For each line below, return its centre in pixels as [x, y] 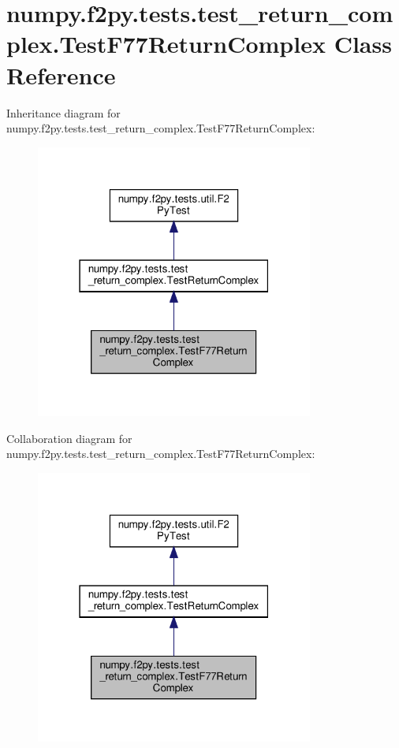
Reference [61, 74]
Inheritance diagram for [63, 112]
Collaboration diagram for [69, 438]
